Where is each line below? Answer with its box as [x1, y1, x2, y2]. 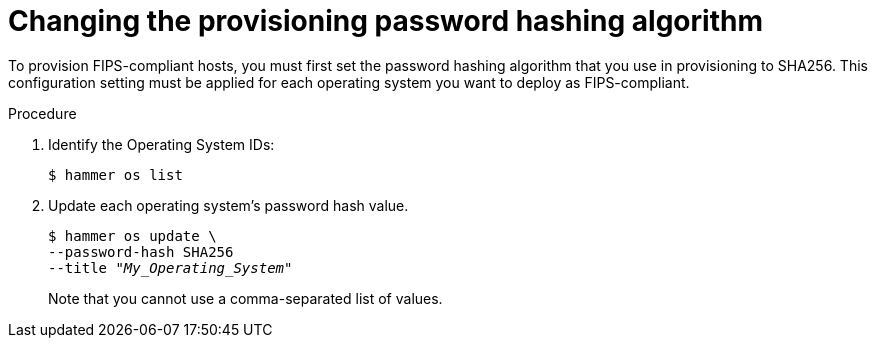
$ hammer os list [48, 166, 183, 183]
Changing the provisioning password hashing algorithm [8, 4, 763, 38]
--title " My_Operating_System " [48, 259, 293, 276]
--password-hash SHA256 [48, 243, 234, 260]
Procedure [8, 104, 77, 122]
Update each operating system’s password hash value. [48, 196, 409, 214]
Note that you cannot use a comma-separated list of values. [48, 289, 443, 307]
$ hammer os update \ [48, 227, 217, 244]
